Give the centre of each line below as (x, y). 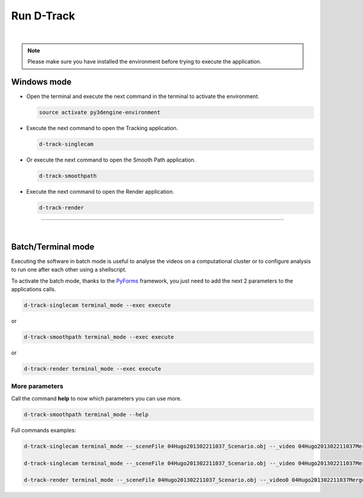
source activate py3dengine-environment (100, 113)
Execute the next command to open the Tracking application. (102, 128)
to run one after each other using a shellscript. (69, 270)
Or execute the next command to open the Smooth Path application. (111, 160)
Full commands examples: (44, 430)
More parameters (37, 386)
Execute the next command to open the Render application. (100, 192)
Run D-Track (43, 16)
